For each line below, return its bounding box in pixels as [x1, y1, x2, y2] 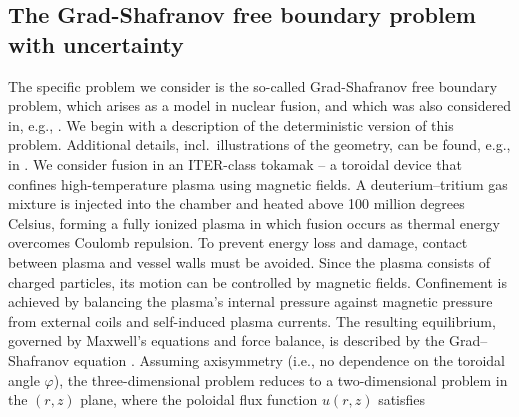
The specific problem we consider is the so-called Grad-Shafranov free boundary [8, 75, 498, 96]
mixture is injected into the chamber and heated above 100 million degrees [8, 193, 465, 214]
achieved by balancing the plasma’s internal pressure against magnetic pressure [8, 291, 493, 312]
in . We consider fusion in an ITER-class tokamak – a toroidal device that [8, 153, 462, 174]
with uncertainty [8, 28, 184, 59]
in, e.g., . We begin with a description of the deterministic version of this [8, 114, 454, 135]
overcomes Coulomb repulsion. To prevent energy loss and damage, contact [8, 232, 468, 253]
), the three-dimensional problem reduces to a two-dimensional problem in [53, 369, 508, 390]
